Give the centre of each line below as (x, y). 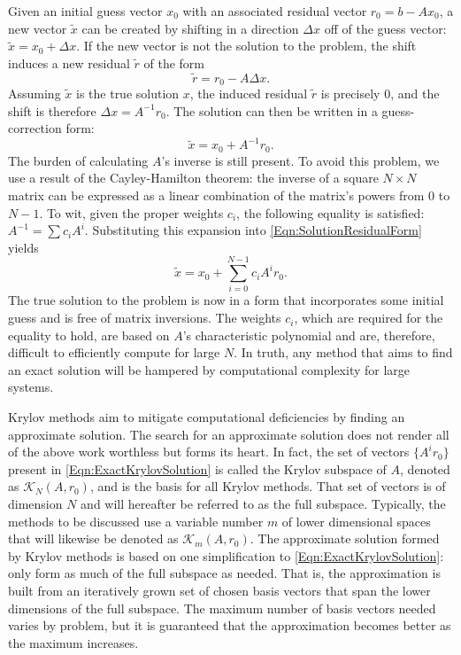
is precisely (350, 94)
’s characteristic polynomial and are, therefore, (309, 335)
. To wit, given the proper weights (131, 212)
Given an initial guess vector (85, 11)
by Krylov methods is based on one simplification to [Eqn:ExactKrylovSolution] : (226, 555)
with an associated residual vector (275, 11)
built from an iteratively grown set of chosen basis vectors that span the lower (219, 590)
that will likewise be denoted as (93, 538)
